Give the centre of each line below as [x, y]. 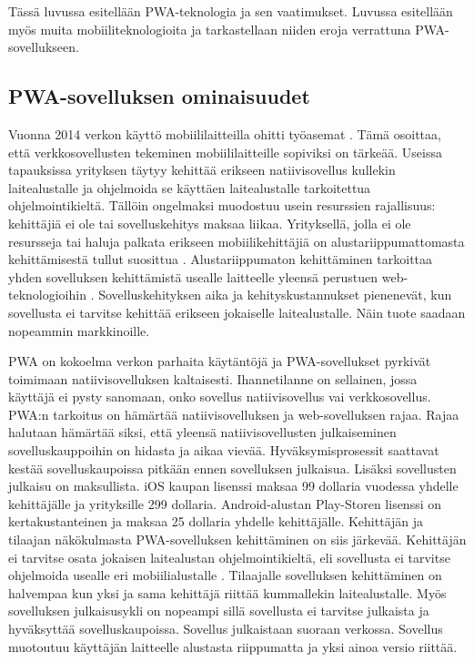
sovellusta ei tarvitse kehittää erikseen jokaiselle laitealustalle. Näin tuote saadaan [237, 312]
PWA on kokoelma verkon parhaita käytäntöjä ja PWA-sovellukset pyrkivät [220, 361]
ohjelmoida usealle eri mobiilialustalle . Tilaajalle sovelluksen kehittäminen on [225, 575]
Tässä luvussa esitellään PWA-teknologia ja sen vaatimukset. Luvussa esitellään [231, 11]
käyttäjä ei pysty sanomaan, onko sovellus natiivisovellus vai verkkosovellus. [220, 397]
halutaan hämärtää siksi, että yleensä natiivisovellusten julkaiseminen [202, 432]
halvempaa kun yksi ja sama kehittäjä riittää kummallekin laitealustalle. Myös [227, 592]
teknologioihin [47, 295]
